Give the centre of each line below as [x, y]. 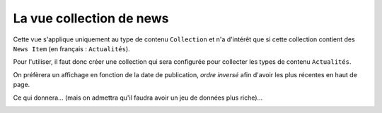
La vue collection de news [91, 18]
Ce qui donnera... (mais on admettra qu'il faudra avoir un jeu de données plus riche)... [138, 98]
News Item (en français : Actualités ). [71, 48]
